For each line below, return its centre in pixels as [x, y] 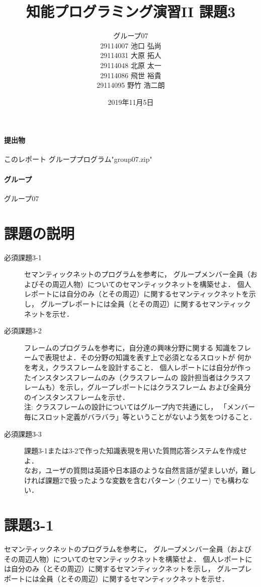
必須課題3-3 [23, 433]
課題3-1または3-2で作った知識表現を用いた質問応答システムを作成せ [136, 451]
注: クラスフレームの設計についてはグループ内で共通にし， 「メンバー [140, 407]
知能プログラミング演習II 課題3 [131, 11]
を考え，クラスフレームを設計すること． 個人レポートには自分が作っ [138, 367]
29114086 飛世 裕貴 [131, 75]
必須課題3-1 [23, 257]
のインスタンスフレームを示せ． [77, 397]
